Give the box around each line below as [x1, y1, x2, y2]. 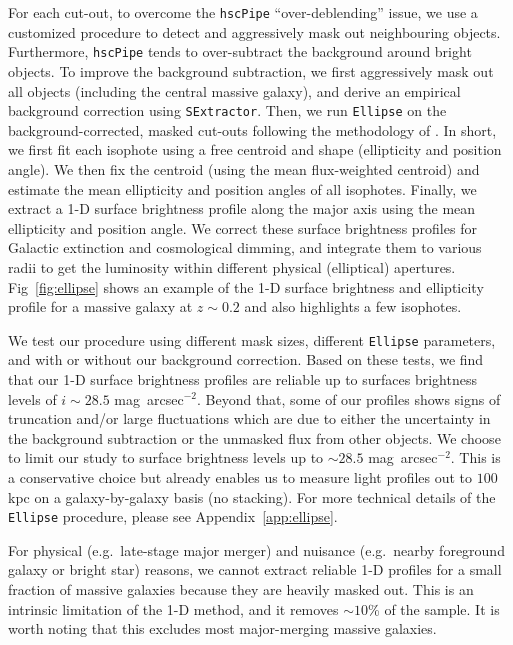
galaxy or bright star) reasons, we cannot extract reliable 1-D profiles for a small [8, 559, 502, 580]
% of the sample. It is [368, 598, 500, 619]
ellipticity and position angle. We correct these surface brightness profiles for [8, 217, 477, 238]
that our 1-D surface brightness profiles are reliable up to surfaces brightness [8, 368, 477, 389]
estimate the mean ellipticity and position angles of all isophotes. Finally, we [8, 178, 477, 199]
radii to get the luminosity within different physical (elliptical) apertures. [8, 256, 456, 277]
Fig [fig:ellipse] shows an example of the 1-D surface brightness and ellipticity [8, 276, 484, 297]
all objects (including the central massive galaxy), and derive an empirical [8, 80, 461, 101]
